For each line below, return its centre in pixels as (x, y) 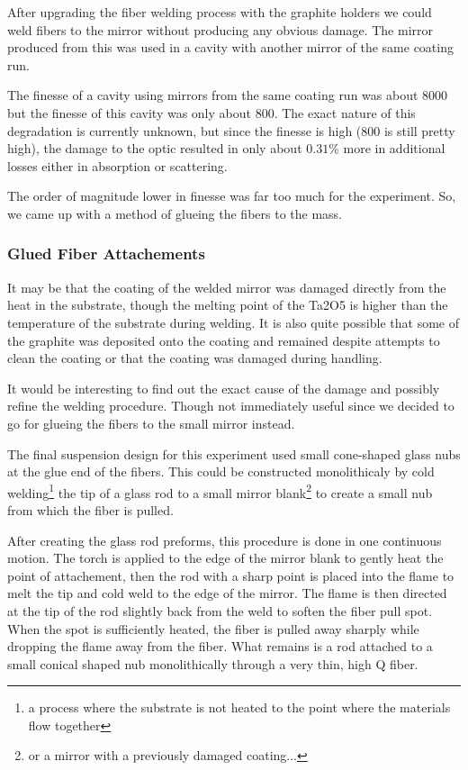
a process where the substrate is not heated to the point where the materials (239, 707)
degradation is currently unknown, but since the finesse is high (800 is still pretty (231, 130)
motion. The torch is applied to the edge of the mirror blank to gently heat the (225, 558)
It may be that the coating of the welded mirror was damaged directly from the (227, 287)
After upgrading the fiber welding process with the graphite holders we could (220, 12)
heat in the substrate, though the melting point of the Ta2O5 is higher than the (228, 305)
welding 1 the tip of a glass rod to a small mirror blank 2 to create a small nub (220, 491)
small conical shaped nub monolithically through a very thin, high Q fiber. (213, 663)
